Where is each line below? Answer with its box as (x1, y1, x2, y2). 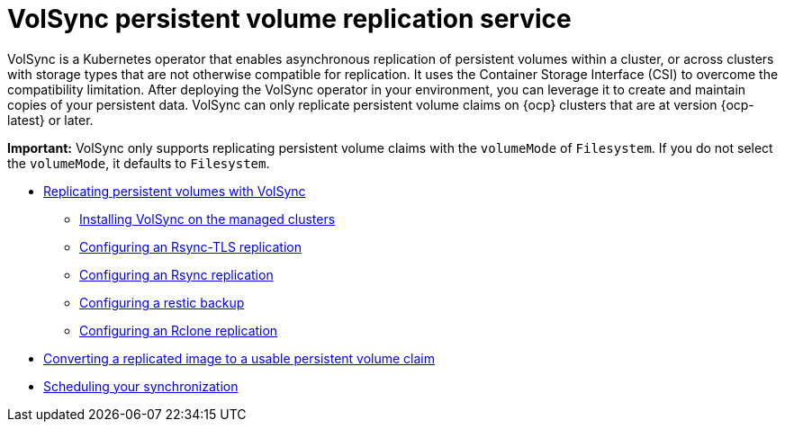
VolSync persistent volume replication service (7, 4, 572, 34)
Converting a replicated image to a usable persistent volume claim (43, 350, 436, 366)
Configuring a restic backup (79, 294, 245, 310)
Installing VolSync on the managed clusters (79, 210, 336, 227)
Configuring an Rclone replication (79, 322, 278, 338)
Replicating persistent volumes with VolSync (43, 183, 306, 199)
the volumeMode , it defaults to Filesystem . (7, 155, 270, 171)
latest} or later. (7, 112, 94, 128)
